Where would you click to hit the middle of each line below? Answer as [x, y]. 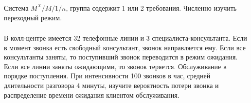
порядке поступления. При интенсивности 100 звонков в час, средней [107, 76]
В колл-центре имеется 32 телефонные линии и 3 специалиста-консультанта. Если [125, 38]
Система [16, 7]
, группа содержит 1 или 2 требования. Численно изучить [151, 7]
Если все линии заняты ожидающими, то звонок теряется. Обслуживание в [115, 66]
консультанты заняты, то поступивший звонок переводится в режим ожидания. [121, 57]
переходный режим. [33, 17]
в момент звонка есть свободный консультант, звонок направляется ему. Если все [125, 47]
